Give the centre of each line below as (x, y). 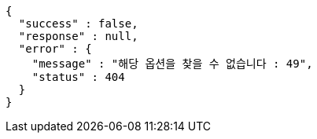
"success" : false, (78, 24)
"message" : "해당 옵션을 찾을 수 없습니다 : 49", (172, 64)
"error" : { (55, 49)
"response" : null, (78, 36)
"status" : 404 (78, 77)
